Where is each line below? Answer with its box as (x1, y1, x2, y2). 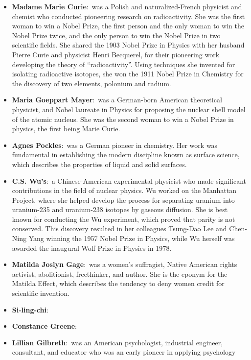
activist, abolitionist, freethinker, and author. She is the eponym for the (12, 268, 228, 279)
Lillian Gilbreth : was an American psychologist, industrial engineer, (12, 337, 223, 347)
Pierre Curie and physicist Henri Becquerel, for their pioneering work (12, 49, 220, 59)
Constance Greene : (12, 321, 77, 331)
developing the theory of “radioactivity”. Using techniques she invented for (12, 59, 235, 69)
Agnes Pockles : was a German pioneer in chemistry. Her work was (12, 140, 218, 150)
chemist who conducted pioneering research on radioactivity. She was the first (12, 11, 245, 21)
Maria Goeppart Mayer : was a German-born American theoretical (12, 95, 222, 105)
